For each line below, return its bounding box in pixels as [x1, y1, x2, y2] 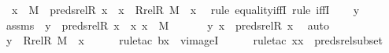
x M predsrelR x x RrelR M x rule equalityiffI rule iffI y [11, 2, 360, 17]
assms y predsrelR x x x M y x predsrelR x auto [6, 16, 330, 33]
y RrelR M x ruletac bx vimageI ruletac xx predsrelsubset [6, 32, 383, 48]
